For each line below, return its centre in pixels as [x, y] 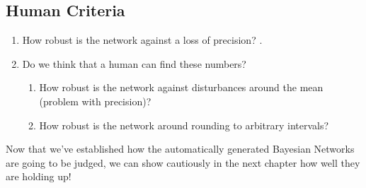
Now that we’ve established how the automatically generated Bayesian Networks [180, 149]
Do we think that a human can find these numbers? [134, 63]
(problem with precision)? [95, 101]
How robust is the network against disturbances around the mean [181, 87]
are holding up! [39, 176]
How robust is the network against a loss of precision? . [142, 40]
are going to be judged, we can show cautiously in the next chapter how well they [183, 162]
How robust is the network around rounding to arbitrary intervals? [184, 125]
